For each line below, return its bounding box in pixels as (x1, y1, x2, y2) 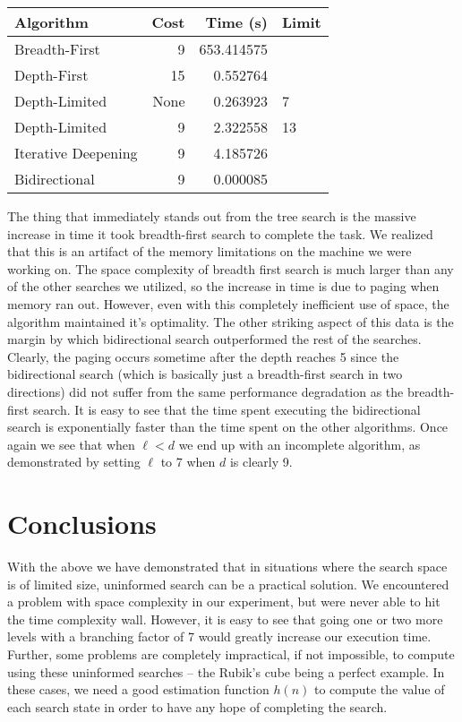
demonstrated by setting (7, 452, 141, 471)
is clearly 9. (229, 452, 293, 471)
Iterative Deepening (14, 142, 138, 163)
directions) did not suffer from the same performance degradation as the (7, 382, 404, 400)
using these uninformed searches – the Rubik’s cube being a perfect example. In (7, 662, 445, 681)
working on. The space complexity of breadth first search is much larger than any (7, 259, 454, 278)
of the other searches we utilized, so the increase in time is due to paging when (7, 277, 440, 296)
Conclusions (7, 505, 157, 542)
